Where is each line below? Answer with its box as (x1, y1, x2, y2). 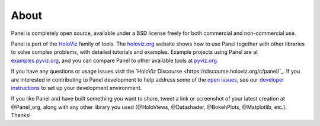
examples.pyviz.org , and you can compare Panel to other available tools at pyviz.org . (11, 57, 219, 64)
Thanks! (11, 112, 31, 119)
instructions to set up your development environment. (11, 84, 142, 91)
